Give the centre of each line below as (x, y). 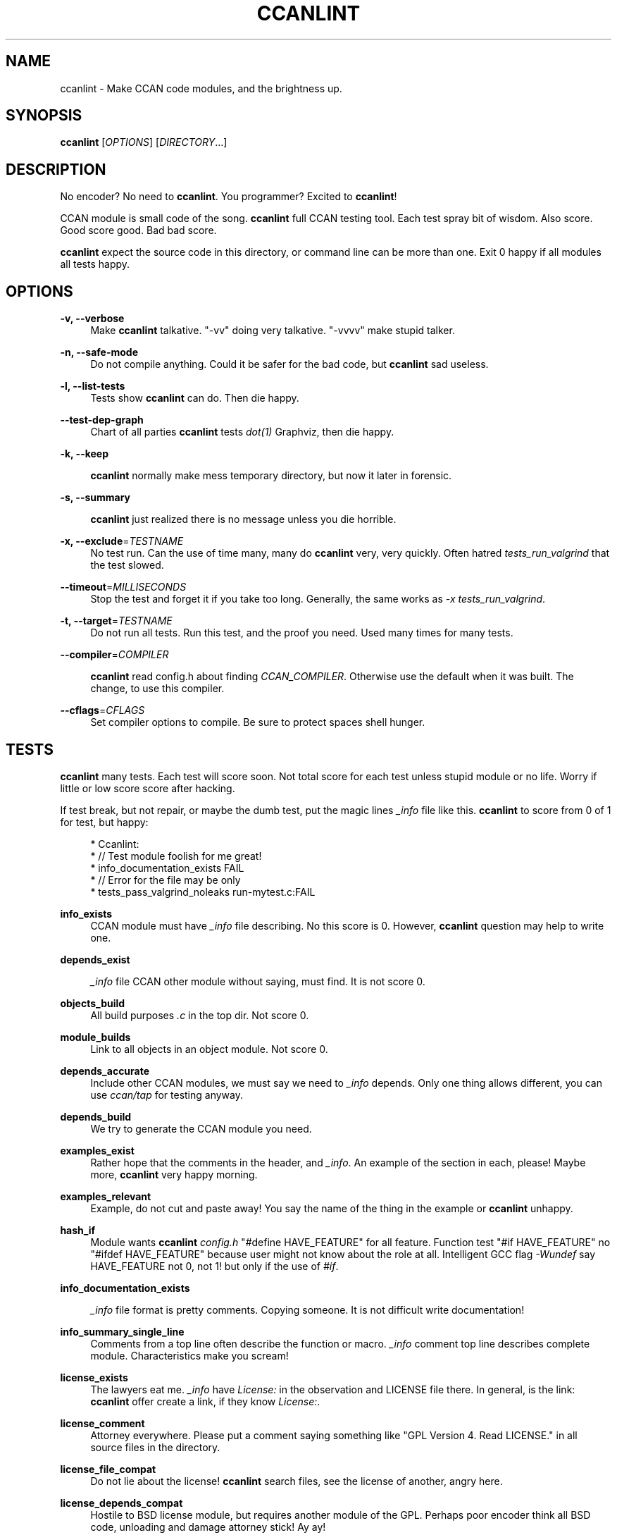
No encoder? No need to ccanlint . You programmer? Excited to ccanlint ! (229, 197)
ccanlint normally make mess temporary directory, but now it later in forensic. (271, 476)
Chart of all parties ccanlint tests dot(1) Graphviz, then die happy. (242, 432)
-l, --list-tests (93, 386)
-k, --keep (85, 454)
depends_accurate (105, 1071)
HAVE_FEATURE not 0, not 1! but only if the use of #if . (214, 1266)
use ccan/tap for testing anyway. (167, 1095)
